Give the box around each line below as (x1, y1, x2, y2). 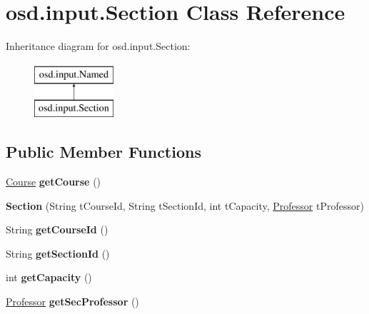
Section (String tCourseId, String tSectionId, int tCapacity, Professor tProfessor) (6, 198, 364, 213)
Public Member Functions (6, 141, 201, 163)
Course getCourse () (6, 174, 101, 189)
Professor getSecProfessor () (6, 294, 139, 309)
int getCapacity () (6, 270, 92, 285)
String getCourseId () (6, 222, 108, 237)
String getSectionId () (6, 245, 110, 260)
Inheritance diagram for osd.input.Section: (6, 39, 191, 54)
